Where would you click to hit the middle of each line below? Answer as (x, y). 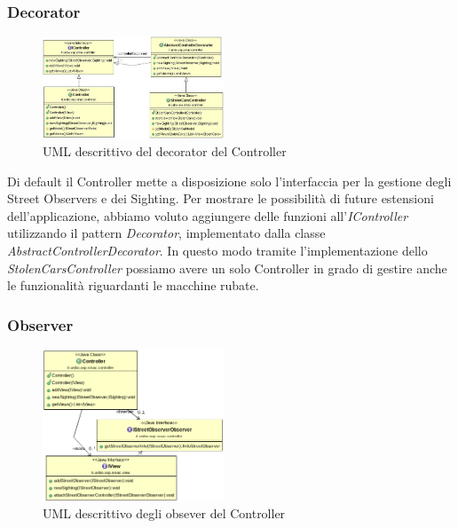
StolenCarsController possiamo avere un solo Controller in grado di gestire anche (227, 268)
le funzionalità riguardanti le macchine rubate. (133, 285)
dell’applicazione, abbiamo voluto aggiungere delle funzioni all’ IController (208, 215)
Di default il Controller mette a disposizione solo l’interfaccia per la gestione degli (229, 181)
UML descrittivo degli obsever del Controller (164, 513)
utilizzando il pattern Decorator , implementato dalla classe (166, 233)
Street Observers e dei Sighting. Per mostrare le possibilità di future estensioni (221, 198)
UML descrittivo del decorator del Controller (165, 151)
